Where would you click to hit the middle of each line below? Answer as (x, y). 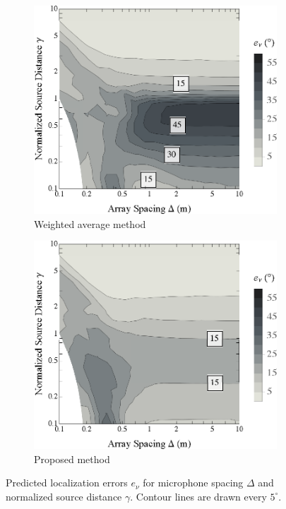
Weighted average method (90, 223)
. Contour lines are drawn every (198, 496)
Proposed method (72, 459)
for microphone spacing (193, 483)
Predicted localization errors (67, 483)
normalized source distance (64, 496)
